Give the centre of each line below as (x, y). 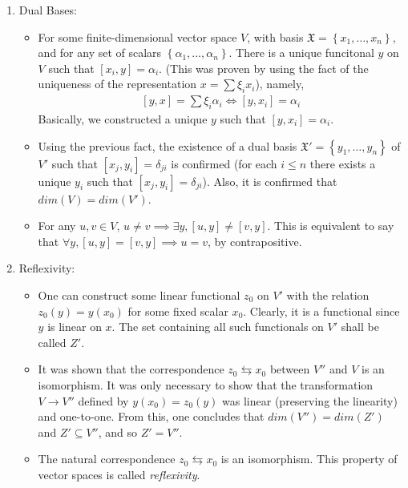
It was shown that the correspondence (131, 369)
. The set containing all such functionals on (218, 327)
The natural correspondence (107, 459)
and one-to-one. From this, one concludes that (151, 416)
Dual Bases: (48, 10)
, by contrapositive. (254, 241)
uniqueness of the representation (117, 84)
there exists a (343, 163)
